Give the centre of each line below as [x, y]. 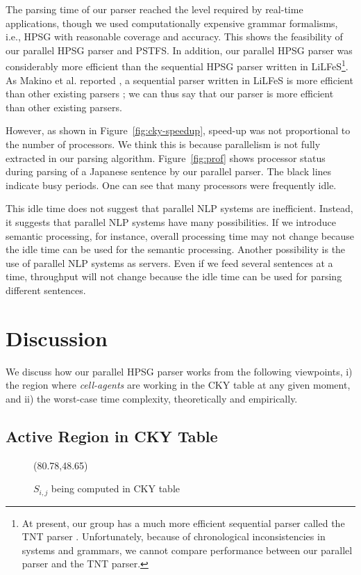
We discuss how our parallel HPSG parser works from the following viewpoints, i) [179, 371]
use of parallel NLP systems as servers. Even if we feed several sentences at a [169, 262]
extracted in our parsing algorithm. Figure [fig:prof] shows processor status [166, 157]
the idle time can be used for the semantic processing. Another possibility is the [176, 249]
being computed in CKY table [115, 488]
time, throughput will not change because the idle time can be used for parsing [174, 276]
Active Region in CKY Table [112, 436]
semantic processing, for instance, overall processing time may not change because [180, 235]
